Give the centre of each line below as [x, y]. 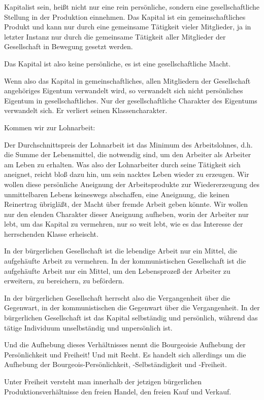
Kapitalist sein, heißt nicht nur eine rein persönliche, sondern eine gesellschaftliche [132, 7]
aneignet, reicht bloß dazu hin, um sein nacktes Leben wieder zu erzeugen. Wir [127, 174]
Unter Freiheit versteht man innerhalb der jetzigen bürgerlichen [103, 381]
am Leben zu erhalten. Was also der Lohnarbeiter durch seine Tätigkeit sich [122, 164]
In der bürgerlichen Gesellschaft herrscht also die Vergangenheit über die [117, 297]
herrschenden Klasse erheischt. [51, 233]
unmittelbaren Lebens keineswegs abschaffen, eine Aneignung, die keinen [117, 194]
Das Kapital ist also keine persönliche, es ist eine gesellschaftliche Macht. [118, 63]
